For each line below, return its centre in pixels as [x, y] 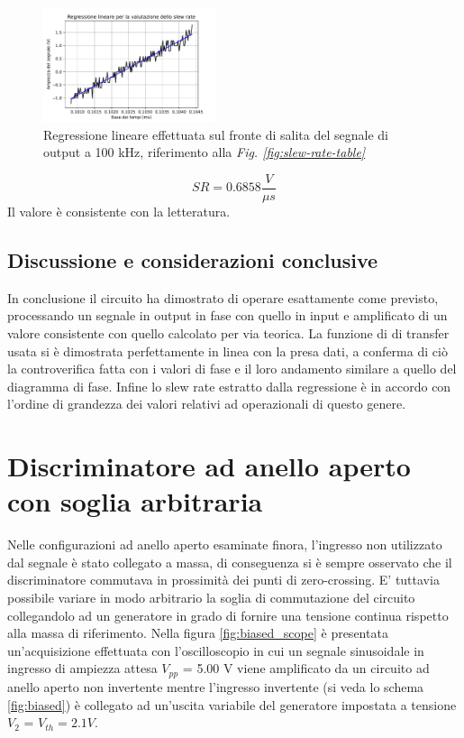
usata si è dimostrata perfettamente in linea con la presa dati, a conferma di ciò [227, 351]
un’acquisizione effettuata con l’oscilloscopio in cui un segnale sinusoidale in [216, 650]
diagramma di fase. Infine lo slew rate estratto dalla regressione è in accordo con [229, 386]
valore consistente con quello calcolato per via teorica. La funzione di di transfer [228, 333]
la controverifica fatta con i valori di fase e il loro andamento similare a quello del [232, 369]
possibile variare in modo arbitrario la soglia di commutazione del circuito [211, 598]
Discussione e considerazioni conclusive [193, 260]
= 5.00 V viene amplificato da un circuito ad [306, 668]
